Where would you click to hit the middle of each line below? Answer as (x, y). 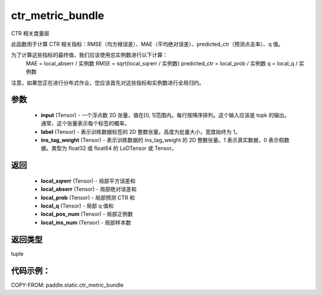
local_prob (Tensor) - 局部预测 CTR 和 (88, 197)
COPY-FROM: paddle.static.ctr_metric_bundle (67, 285)
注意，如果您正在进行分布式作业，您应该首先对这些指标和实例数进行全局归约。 (108, 83)
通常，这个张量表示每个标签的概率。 (85, 123)
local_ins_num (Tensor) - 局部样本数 (86, 222)
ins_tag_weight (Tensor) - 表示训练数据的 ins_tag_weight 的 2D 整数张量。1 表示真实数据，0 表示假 (162, 140)
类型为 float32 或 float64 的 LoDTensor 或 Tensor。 (114, 148)
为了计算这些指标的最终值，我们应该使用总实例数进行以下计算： (89, 55)
